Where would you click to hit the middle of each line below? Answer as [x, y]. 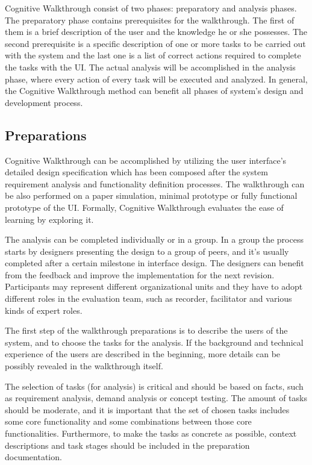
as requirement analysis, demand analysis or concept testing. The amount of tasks [156, 398]
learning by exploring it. [49, 219]
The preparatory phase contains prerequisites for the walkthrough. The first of [150, 20]
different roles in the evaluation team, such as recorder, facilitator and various [148, 298]
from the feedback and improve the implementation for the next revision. [140, 274]
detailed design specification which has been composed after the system [136, 172]
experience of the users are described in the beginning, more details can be [143, 354]
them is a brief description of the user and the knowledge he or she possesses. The [156, 32]
